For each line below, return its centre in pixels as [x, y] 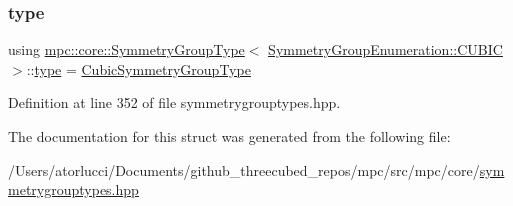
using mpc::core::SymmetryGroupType [126, 49]
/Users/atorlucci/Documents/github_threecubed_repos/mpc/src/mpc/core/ [244, 169]
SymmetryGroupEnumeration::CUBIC [385, 49]
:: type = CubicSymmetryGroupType [138, 68]
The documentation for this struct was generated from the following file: [229, 136]
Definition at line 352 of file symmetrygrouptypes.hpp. [174, 102]
